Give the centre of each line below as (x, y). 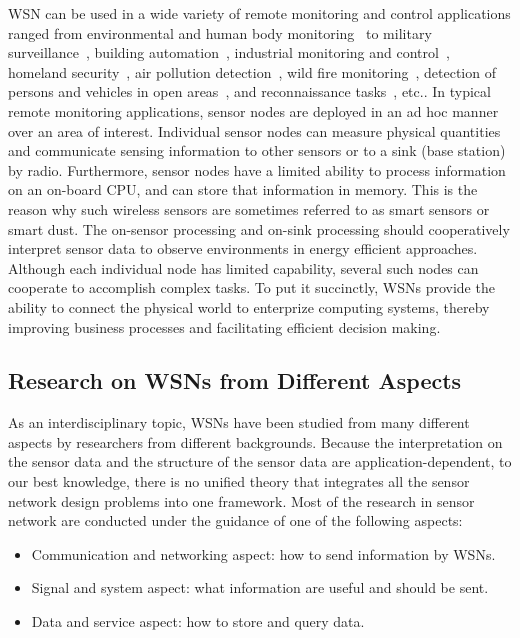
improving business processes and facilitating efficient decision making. (224, 326)
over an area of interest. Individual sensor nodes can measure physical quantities (254, 130)
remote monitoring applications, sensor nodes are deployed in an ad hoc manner (253, 110)
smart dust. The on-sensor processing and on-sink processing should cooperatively (259, 228)
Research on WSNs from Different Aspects (235, 380)
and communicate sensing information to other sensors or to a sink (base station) (257, 150)
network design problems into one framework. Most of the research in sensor (241, 500)
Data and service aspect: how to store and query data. (198, 621)
